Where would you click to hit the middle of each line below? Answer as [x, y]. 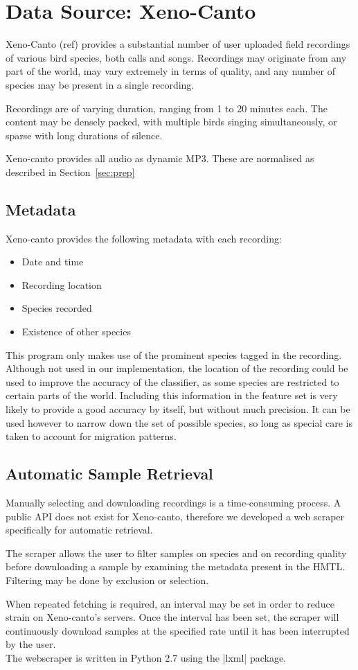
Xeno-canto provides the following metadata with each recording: [144, 238]
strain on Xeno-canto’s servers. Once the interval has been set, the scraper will [172, 617]
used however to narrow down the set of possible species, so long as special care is [179, 422]
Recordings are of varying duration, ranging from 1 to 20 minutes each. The [167, 108]
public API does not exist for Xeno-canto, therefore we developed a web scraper [175, 516]
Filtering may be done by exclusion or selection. [107, 580]
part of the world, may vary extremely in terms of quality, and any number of [170, 71]
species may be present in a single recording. [100, 84]
